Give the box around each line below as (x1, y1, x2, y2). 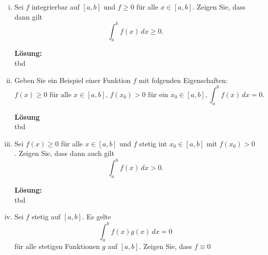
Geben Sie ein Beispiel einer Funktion (14, 74, 131, 85)
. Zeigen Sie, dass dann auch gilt (14, 148, 114, 158)
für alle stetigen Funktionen (14, 241, 100, 251)
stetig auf (31, 211, 61, 222)
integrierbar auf (31, 2, 80, 12)
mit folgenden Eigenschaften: (139, 74, 228, 85)
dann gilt (14, 11, 43, 22)
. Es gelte (82, 211, 111, 222)
